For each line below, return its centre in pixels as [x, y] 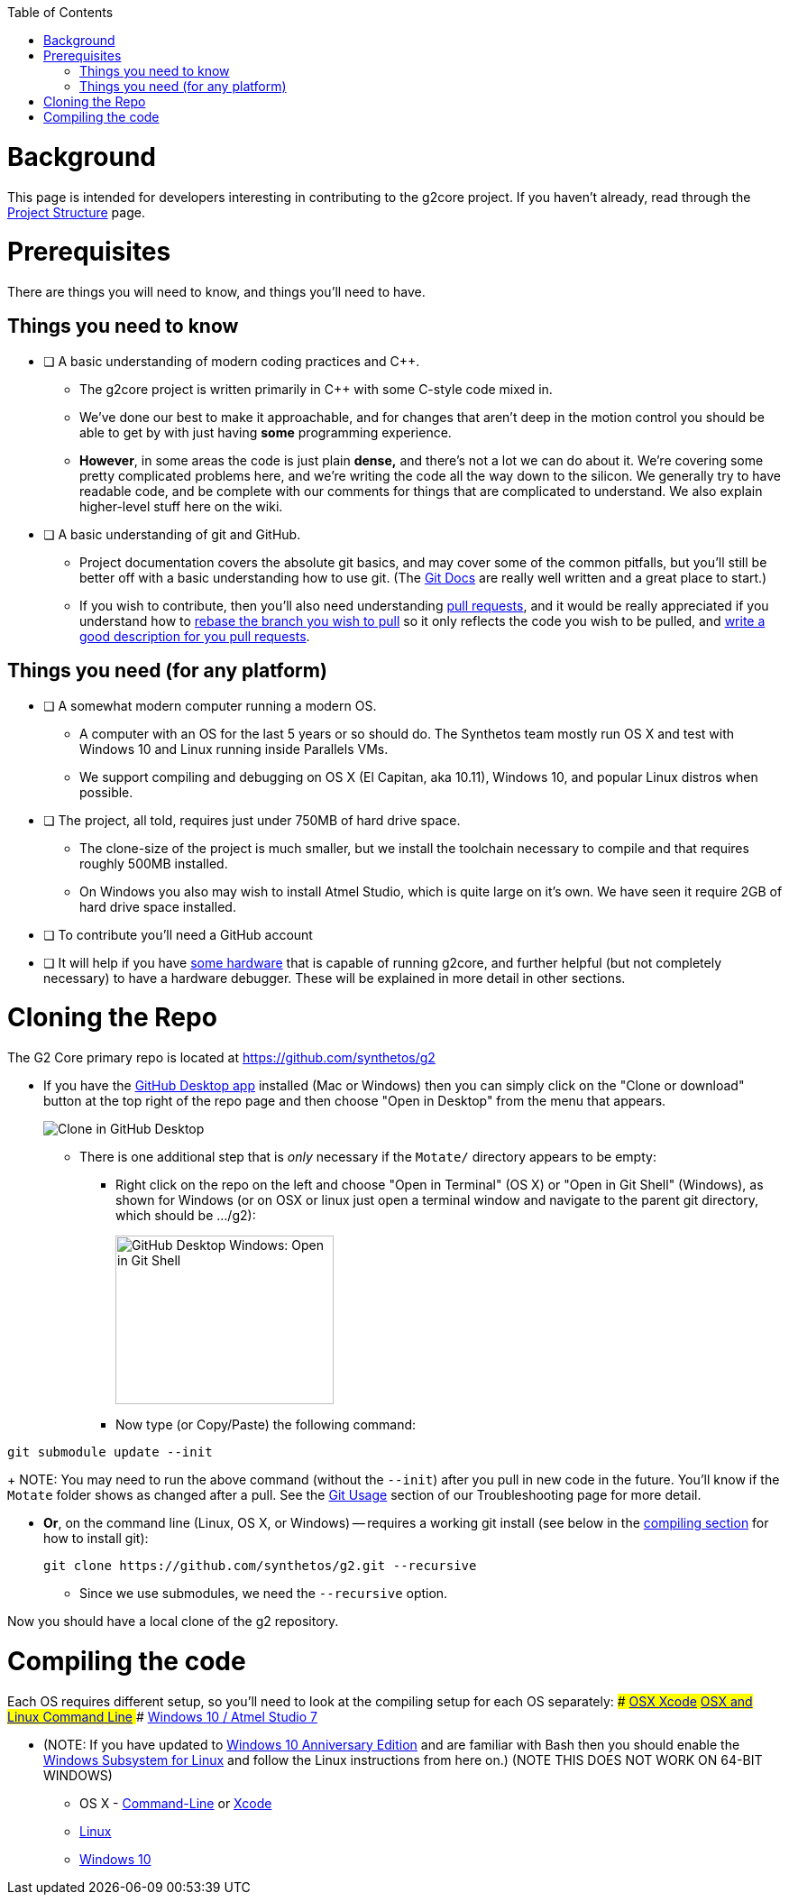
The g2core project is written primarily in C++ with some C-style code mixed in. [316, 389]
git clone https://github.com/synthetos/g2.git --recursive [260, 1566]
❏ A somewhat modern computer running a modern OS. [210, 705]
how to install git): [96, 1539]
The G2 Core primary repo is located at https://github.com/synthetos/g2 [221, 1058]
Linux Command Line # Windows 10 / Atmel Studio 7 [162, 1716]
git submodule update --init [110, 1452]
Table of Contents [60, 12]
